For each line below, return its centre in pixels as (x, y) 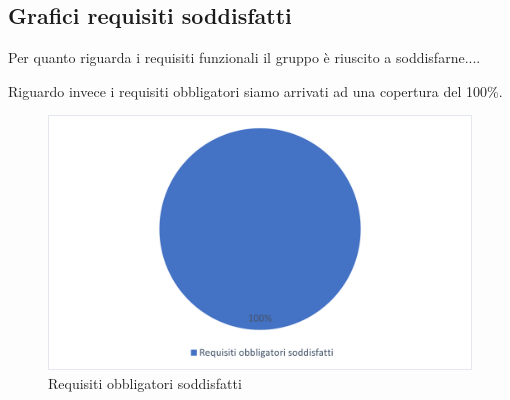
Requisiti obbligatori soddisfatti (145, 383)
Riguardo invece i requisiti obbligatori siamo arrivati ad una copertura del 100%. (255, 90)
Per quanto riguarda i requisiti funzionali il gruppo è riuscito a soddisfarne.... (244, 57)
